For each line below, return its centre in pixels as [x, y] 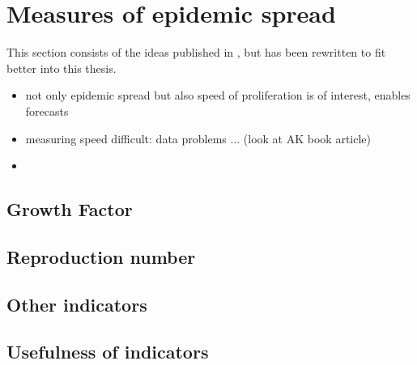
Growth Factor [70, 209]
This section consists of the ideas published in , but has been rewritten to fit [196, 52]
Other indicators [77, 304]
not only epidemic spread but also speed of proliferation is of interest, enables [218, 95]
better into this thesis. [62, 68]
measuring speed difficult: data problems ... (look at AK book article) [198, 138]
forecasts [47, 110]
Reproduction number [101, 256]
